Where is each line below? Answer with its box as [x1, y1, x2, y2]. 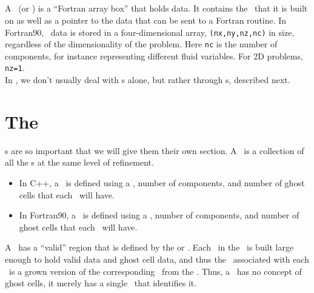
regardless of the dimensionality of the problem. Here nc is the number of [5, 38, 278, 50]
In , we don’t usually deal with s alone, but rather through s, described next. [5, 73, 290, 86]
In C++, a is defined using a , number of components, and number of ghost [19, 177, 305, 189]
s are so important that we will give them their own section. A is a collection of [5, 144, 304, 157]
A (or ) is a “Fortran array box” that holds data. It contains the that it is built [5, 2, 308, 15]
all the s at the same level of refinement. [5, 156, 154, 169]
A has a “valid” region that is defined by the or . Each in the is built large [5, 241, 294, 254]
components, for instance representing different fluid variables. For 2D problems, [5, 49, 303, 62]
